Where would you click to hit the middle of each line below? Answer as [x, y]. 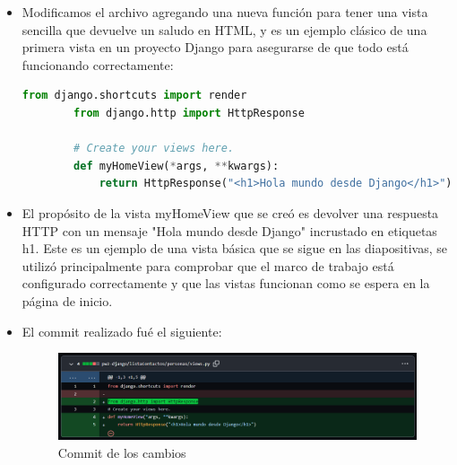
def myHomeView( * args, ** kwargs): [177, 166]
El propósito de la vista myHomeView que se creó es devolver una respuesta [230, 212]
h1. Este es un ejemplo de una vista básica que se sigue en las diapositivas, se [234, 248]
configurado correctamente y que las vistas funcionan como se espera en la [226, 283]
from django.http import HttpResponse [189, 113]
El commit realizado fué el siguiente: [122, 331]
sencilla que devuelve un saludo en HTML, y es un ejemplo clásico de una [224, 29]
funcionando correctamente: [98, 64]
